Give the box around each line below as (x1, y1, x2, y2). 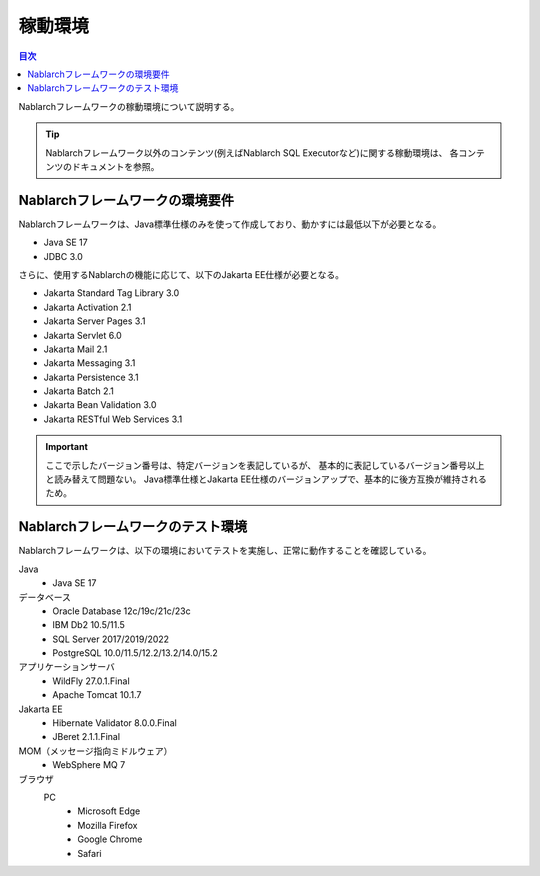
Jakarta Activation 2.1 (43, 301, 132, 313)
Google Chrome (77, 833, 143, 845)
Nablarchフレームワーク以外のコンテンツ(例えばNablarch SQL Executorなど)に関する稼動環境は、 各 (45, 146, 459, 159)
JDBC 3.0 (43, 250, 84, 262)
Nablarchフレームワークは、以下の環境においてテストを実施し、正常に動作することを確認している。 (18, 545, 432, 557)
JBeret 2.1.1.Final (52, 731, 120, 743)
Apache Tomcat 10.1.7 (52, 689, 142, 701)
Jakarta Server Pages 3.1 (43, 315, 146, 327)
